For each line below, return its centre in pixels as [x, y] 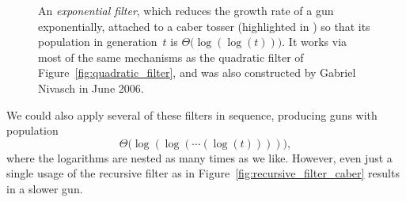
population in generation [98, 42]
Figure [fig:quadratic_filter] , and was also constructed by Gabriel [197, 72]
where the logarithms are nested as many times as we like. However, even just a [199, 157]
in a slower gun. [45, 188]
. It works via [315, 42]
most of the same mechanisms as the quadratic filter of [171, 57]
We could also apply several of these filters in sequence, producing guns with [192, 114]
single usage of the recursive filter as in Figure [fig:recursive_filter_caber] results [203, 173]
